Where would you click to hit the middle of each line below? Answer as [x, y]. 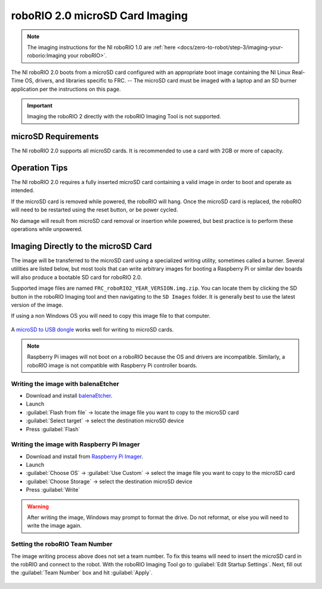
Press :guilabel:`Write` [53, 490]
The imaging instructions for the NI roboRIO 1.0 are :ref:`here [101, 47]
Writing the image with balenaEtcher [65, 384]
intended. [23, 191]
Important [40, 105]
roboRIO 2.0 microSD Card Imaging [99, 16]
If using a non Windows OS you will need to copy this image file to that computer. [111, 316]
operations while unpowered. [47, 229]
